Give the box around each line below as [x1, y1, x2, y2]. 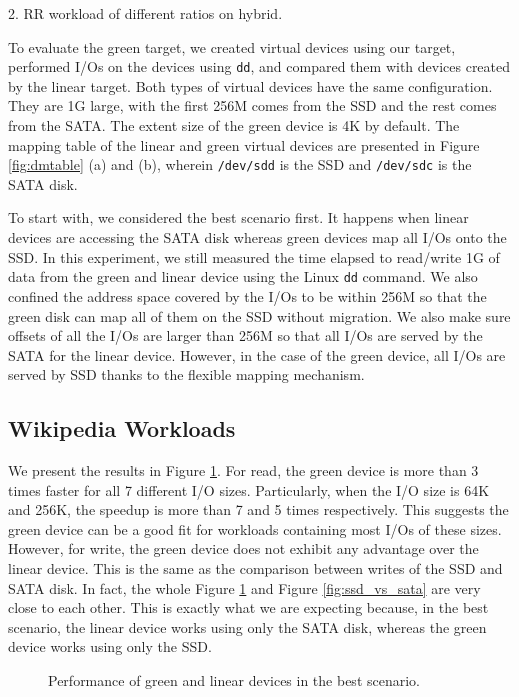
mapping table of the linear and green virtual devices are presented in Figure [8, 134, 480, 155]
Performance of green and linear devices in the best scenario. [48, 670, 420, 691]
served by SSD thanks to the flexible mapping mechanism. [8, 364, 365, 385]
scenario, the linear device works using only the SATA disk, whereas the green [8, 616, 487, 637]
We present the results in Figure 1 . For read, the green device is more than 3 [8, 460, 479, 481]
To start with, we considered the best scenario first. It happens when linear [8, 207, 469, 228]
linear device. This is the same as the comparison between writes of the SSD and [8, 558, 503, 579]
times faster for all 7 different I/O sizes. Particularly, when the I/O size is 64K [8, 479, 490, 500]
